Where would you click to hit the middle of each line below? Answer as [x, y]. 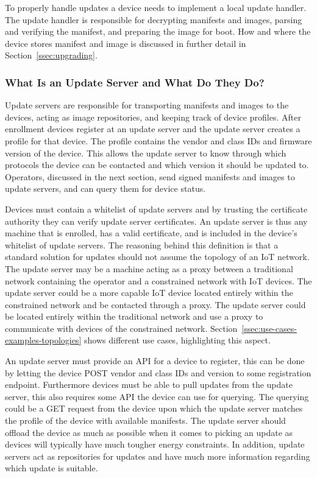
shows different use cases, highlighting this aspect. [177, 340]
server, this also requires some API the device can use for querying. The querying [157, 396]
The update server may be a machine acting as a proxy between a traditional [149, 268]
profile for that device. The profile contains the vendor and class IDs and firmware [158, 140]
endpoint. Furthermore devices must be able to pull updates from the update [149, 385]
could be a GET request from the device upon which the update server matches [154, 408]
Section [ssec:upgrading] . [51, 55]
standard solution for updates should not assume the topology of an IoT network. [157, 257]
